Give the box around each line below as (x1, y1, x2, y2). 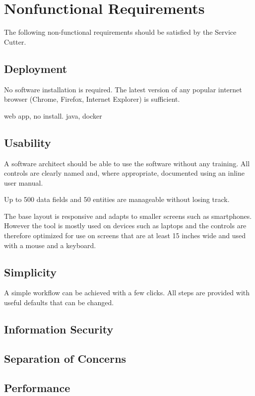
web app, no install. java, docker (4, 110, 102, 121)
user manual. (4, 177, 43, 188)
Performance (4, 380, 70, 395)
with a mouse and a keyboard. (4, 240, 96, 250)
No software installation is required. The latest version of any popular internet (4, 84, 242, 94)
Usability (4, 134, 51, 150)
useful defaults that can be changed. (4, 297, 114, 308)
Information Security (4, 322, 114, 337)
